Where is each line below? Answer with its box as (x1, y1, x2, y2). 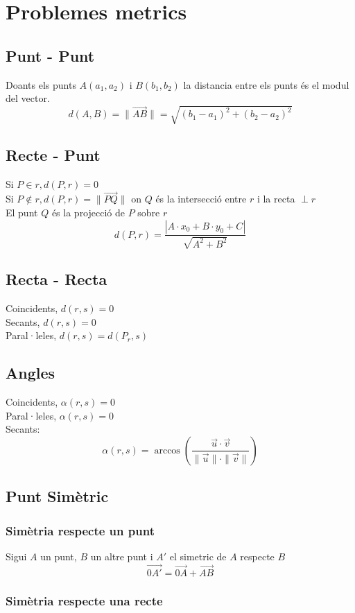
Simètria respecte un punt (6, 521, 155, 539)
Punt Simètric (6, 485, 109, 507)
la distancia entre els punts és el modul (183, 77, 349, 92)
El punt (6, 205, 38, 219)
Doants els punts (6, 77, 76, 92)
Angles (6, 362, 55, 383)
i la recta (257, 191, 295, 206)
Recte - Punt (6, 144, 101, 165)
